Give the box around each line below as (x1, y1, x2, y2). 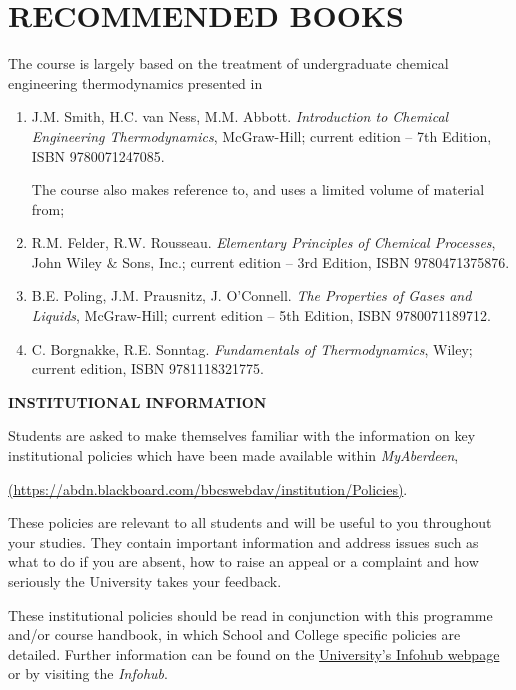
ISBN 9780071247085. (31, 145, 165, 166)
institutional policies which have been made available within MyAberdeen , (8, 445, 459, 466)
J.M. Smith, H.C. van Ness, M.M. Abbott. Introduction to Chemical (31, 106, 449, 127)
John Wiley (31, 251, 103, 272)
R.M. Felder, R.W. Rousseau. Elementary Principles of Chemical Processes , (31, 232, 496, 253)
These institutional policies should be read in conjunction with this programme (8, 604, 493, 625)
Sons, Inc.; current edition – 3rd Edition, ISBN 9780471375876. (122, 251, 510, 272)
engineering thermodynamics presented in (8, 72, 263, 93)
